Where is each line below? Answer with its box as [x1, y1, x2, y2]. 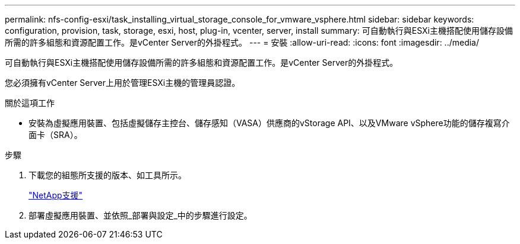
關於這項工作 [5, 98, 55, 108]
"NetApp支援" [28, 190, 83, 200]
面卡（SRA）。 [28, 130, 83, 140]
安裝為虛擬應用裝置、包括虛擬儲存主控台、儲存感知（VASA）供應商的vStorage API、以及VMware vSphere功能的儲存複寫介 [28, 118, 510, 128]
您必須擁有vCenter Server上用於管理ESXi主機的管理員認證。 [5, 78, 240, 88]
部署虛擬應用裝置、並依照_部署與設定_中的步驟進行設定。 [28, 210, 252, 220]
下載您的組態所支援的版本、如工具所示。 [28, 170, 186, 180]
